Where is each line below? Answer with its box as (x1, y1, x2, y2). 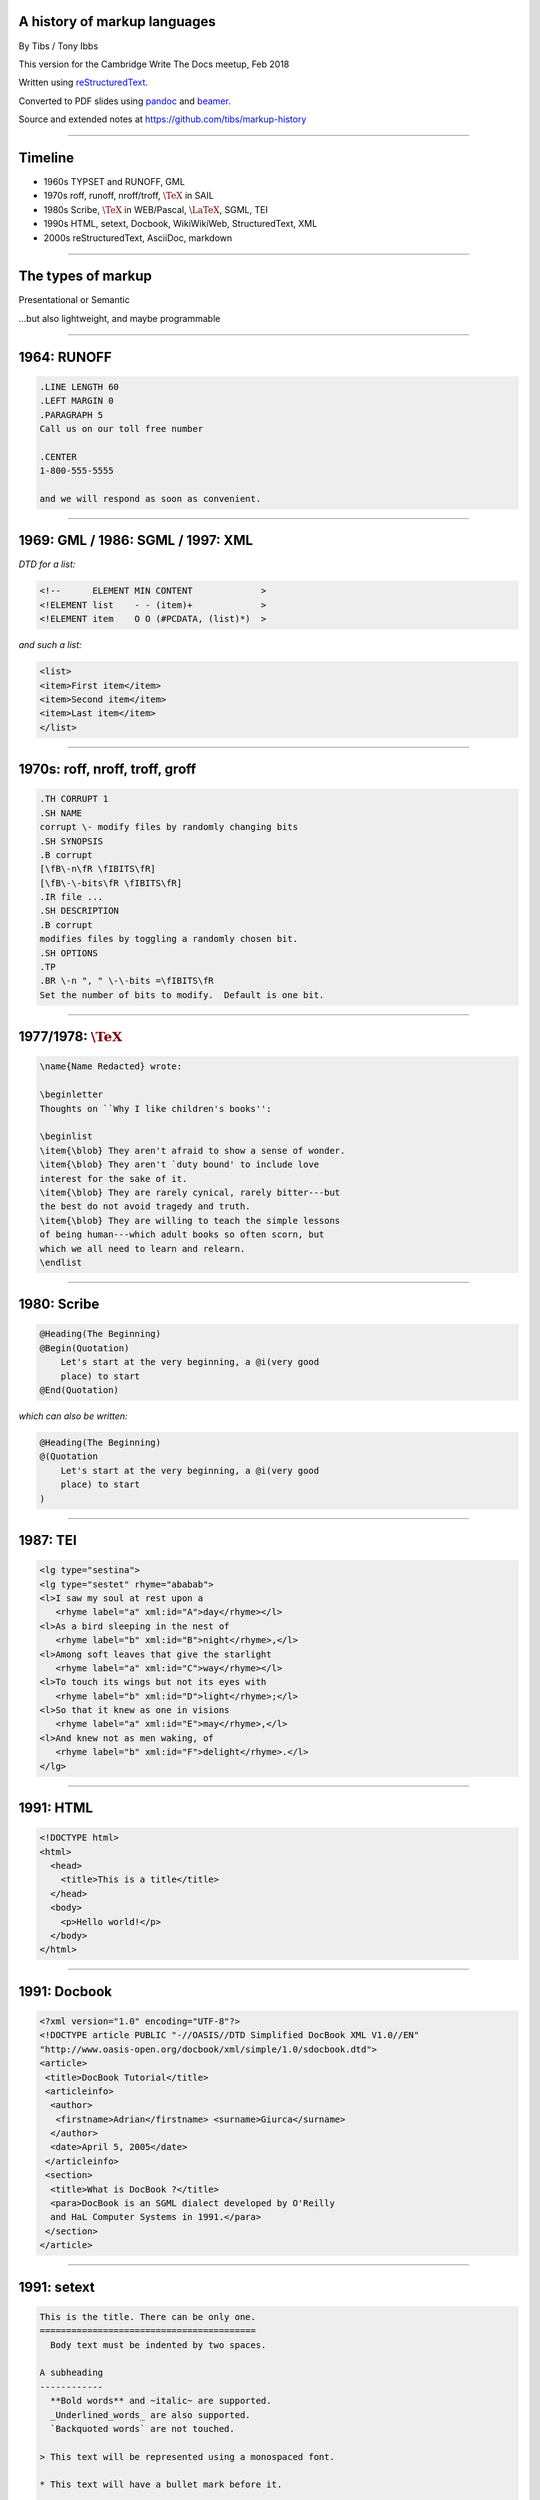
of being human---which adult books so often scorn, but (39, 1229, 325, 1240)
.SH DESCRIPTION (39, 905, 120, 917)
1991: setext (18, 2278, 95, 2295)
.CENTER (39, 451, 77, 462)
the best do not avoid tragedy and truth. (39, 1201, 251, 1212)
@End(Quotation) (39, 1385, 120, 1396)
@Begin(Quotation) (39, 1342, 130, 1354)
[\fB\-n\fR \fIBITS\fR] (39, 863, 157, 875)
